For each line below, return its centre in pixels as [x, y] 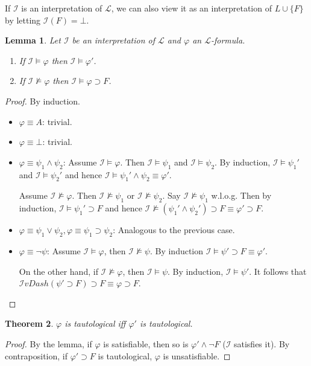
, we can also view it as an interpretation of [191, 8]
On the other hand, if [58, 271]
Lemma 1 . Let [33, 40]
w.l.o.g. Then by [241, 195]
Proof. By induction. [42, 101]
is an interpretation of [62, 8]
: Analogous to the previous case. [174, 230]
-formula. [228, 40]
